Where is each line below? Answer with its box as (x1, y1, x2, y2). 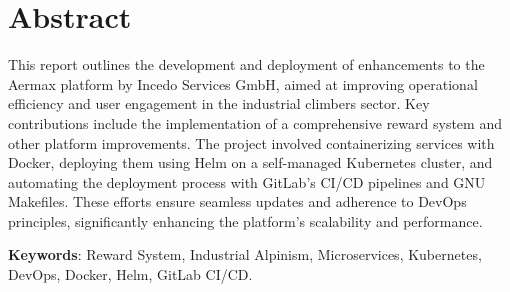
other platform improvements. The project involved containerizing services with (8, 132, 495, 153)
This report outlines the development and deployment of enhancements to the (8, 54, 485, 75)
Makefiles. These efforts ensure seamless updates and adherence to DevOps (8, 191, 467, 212)
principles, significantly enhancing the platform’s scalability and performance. (8, 210, 483, 231)
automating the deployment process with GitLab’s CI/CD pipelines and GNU (8, 171, 486, 192)
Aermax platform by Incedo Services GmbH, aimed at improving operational (8, 73, 478, 94)
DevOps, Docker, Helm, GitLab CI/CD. (8, 264, 253, 285)
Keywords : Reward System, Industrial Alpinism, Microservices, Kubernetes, (8, 244, 482, 265)
